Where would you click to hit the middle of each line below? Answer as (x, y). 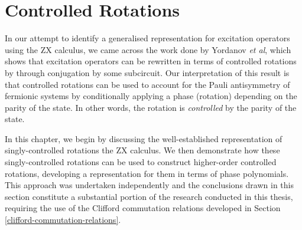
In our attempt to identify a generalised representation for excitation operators (147, 38)
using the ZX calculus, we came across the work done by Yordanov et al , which (148, 49)
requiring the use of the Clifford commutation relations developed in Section (143, 208)
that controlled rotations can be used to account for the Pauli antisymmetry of (147, 84)
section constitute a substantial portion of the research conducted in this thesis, (149, 196)
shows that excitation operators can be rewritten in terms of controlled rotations (151, 61)
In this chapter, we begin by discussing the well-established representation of (144, 138)
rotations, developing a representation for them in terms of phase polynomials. (147, 173)
